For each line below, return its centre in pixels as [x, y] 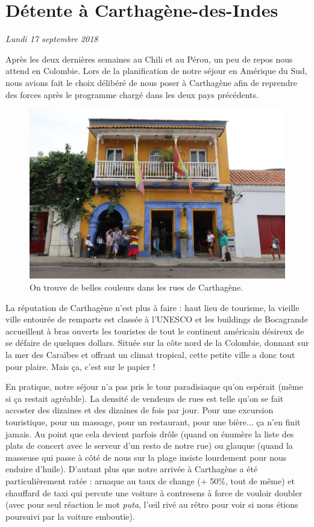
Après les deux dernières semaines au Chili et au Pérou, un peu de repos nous [149, 59]
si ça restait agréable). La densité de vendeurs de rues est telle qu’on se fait [145, 398]
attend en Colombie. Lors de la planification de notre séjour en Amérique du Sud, [156, 71]
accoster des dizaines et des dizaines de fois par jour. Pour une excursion [140, 410]
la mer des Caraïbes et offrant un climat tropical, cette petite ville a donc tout [150, 355]
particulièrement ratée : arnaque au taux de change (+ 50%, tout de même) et [150, 480]
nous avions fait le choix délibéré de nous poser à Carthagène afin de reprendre [151, 82]
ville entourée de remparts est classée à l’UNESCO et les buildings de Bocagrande [157, 319]
